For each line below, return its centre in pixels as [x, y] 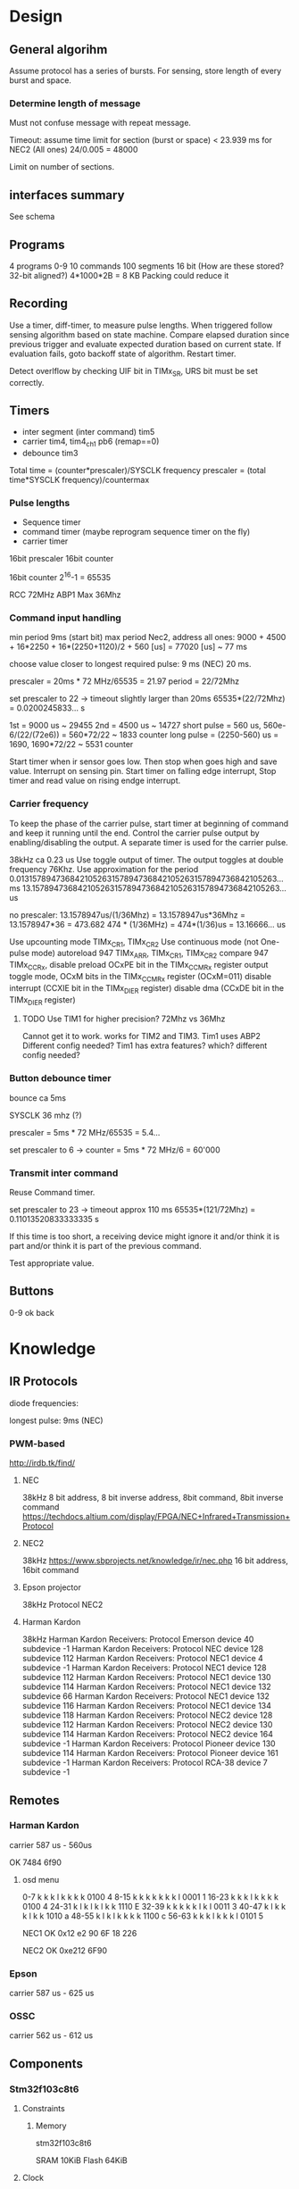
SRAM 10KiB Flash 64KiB [81, 2160]
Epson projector [52, 1587]
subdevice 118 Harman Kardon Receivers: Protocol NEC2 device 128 [147, 1715]
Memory [51, 2126]
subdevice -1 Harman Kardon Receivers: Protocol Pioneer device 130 [149, 1744]
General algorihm [58, 50]
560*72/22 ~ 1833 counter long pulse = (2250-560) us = [174, 735]
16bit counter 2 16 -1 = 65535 [60, 577]
